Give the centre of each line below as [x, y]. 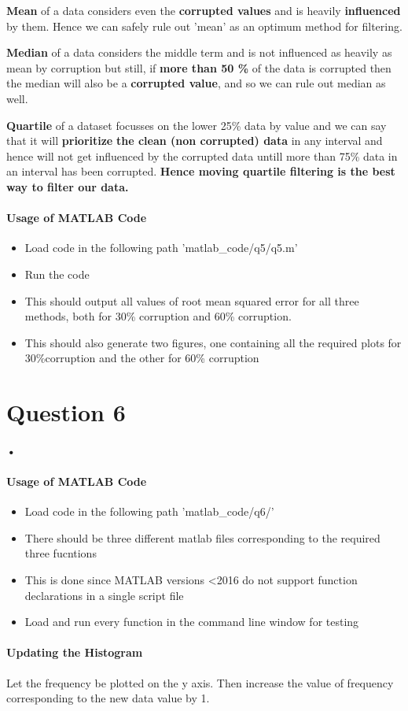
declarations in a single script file [104, 595]
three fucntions [61, 553]
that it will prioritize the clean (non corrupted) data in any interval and [195, 141]
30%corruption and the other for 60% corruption [142, 358]
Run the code [57, 274]
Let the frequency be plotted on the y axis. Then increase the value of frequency [200, 682]
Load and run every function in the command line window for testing [192, 622]
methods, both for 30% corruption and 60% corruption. [158, 316]
